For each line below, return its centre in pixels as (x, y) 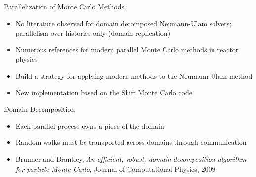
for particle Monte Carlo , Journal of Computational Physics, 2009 (115, 168)
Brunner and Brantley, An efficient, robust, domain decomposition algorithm (131, 158)
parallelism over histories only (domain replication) (93, 33)
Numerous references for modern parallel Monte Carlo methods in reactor (127, 49)
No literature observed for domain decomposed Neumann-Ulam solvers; (124, 23)
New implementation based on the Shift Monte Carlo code (104, 92)
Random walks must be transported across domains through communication (131, 142)
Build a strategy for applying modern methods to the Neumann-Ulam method (134, 75)
